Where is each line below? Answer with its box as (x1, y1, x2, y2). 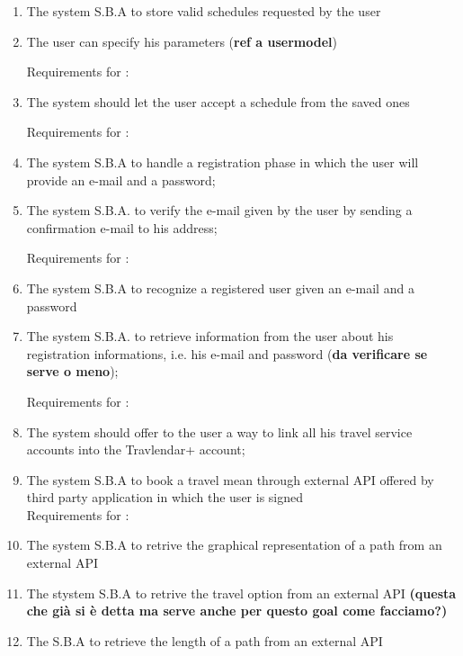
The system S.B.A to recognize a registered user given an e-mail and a (26, 278, 414, 297)
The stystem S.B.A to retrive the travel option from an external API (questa (26, 583, 457, 602)
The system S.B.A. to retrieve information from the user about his (26, 327, 394, 346)
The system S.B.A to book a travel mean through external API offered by (26, 470, 434, 489)
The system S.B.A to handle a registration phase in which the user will (26, 152, 419, 171)
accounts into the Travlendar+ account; (26, 440, 245, 459)
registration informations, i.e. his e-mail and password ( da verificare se (26, 344, 428, 363)
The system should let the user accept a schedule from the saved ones (26, 92, 410, 111)
